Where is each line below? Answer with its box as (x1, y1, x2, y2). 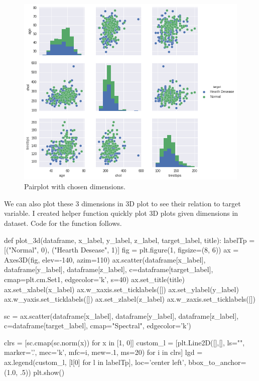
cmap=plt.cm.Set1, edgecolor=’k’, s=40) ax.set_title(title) (4, 274, 185, 284)
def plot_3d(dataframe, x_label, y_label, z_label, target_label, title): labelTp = (4, 234, 255, 245)
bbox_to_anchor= (188, 357, 246, 367)
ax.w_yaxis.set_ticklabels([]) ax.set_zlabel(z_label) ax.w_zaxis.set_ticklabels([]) (4, 294, 256, 304)
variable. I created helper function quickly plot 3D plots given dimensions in (4, 208, 238, 218)
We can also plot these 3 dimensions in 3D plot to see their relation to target (4, 198, 241, 208)
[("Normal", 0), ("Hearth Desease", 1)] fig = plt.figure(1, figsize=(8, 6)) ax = (4, 244, 239, 255)
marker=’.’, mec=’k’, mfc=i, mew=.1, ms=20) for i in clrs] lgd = (4, 347, 203, 357)
